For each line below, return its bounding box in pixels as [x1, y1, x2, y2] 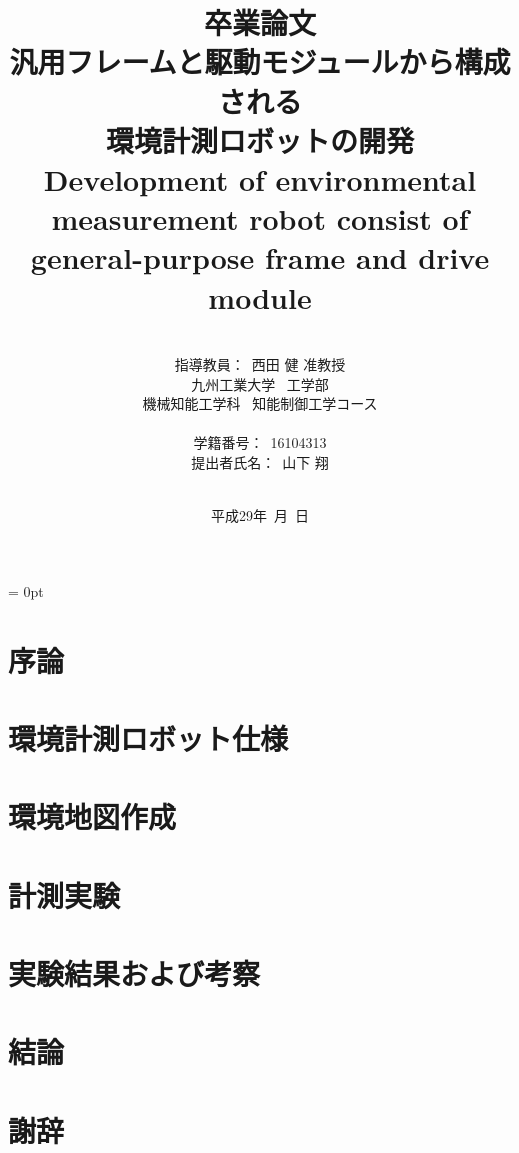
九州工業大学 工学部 [191, 373, 329, 394]
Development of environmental [43, 158, 477, 199]
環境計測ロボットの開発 [105, 119, 414, 160]
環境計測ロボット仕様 [8, 717, 289, 758]
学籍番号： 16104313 [193, 432, 327, 453]
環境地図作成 [8, 796, 177, 837]
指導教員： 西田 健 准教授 [174, 354, 346, 375]
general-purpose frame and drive [30, 237, 490, 278]
